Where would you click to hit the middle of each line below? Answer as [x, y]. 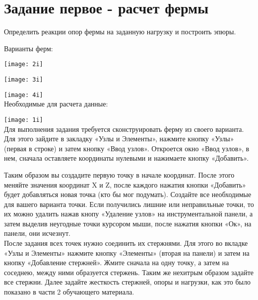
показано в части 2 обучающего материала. [69, 292]
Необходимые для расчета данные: [56, 104]
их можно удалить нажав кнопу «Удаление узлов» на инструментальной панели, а [129, 214]
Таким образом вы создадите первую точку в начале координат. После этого [119, 174]
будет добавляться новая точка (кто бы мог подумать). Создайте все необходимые [128, 194]
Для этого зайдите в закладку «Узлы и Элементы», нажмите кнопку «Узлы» [119, 139]
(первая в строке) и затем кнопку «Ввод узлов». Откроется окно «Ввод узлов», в [127, 148]
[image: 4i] [24, 95]
